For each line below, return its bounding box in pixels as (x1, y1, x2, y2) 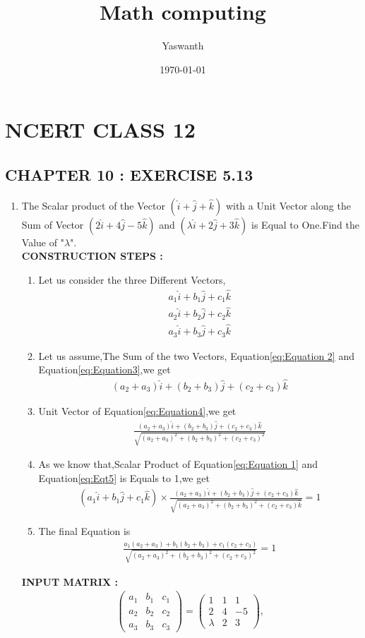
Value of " (21, 234, 64, 249)
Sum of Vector (21, 217, 84, 231)
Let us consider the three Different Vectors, (38, 272, 226, 287)
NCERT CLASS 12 (5, 115, 196, 144)
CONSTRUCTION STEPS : (21, 248, 163, 263)
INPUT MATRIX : (21, 574, 118, 589)
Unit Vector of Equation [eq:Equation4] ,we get (38, 404, 237, 419)
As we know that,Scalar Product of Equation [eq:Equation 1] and (38, 457, 318, 471)
